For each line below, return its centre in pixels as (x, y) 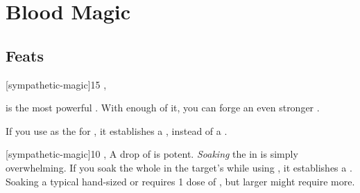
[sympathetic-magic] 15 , (56, 84)
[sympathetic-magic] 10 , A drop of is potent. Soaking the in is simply (152, 154)
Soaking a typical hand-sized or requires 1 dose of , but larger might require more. (180, 181)
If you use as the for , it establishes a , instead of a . (117, 130)
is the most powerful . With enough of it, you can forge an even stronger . (163, 108)
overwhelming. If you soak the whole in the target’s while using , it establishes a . (179, 167)
